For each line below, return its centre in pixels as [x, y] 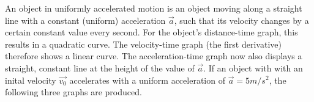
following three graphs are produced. [73, 92]
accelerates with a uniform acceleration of [147, 80]
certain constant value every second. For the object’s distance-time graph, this [151, 32]
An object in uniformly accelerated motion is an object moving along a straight [154, 8]
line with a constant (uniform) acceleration [85, 20]
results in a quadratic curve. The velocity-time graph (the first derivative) [143, 44]
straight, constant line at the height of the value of [100, 67]
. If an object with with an [253, 67]
